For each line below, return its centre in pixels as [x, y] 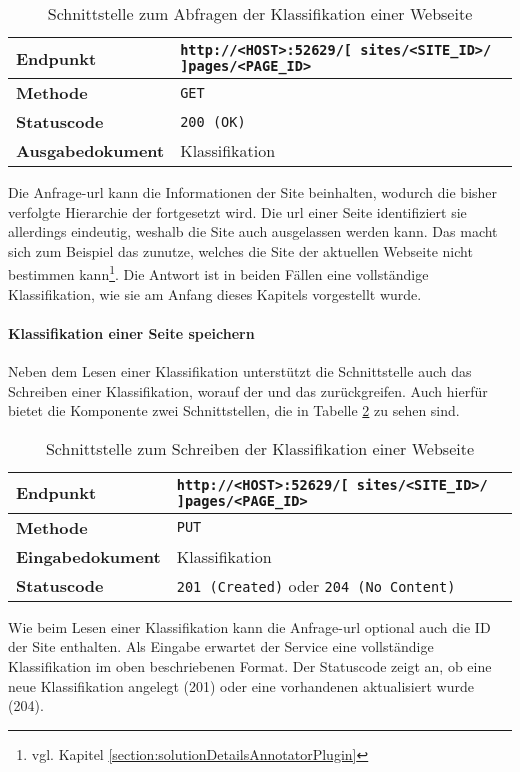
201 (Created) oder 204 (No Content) [316, 585]
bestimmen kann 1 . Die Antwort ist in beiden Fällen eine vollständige [218, 273]
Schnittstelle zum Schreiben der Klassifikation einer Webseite [260, 448]
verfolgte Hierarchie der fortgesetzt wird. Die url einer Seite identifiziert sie [237, 211]
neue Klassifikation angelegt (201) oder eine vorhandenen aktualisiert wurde [241, 685]
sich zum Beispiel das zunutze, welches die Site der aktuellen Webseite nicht [240, 250]
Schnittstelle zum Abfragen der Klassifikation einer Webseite [260, 13]
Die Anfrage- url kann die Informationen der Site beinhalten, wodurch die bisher [253, 192]
